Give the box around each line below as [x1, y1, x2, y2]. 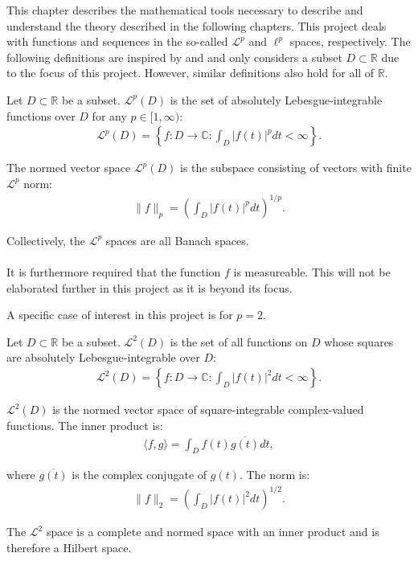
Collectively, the [6, 231, 85, 248]
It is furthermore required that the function [6, 264, 221, 280]
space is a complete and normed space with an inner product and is [46, 523, 379, 540]
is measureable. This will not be [233, 264, 391, 280]
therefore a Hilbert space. [6, 539, 132, 556]
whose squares [324, 333, 394, 350]
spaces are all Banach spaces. [105, 231, 249, 248]
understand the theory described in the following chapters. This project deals [6, 17, 387, 34]
